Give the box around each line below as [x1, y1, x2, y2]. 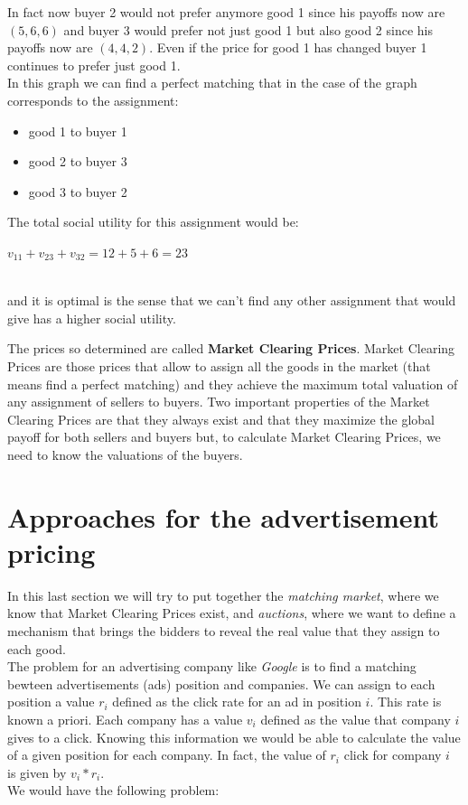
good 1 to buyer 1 [28, 121, 127, 140]
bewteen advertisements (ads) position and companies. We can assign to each [7, 674, 435, 693]
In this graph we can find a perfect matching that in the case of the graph [7, 73, 417, 92]
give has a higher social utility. [7, 308, 176, 327]
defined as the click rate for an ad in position [112, 692, 361, 711]
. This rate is [370, 692, 442, 711]
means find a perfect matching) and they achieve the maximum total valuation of [7, 374, 458, 393]
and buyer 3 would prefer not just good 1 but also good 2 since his [63, 20, 433, 39]
